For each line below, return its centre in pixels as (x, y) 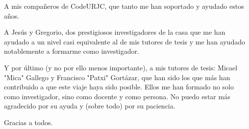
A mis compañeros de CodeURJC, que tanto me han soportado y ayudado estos (124, 6)
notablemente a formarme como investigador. (72, 51)
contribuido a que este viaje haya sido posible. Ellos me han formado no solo (119, 87)
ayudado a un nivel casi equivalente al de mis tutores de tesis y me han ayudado (124, 41)
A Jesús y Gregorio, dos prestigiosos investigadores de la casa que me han (115, 32)
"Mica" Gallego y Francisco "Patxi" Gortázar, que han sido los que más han (117, 77)
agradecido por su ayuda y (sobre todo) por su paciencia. (90, 106)
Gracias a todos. (28, 122)
